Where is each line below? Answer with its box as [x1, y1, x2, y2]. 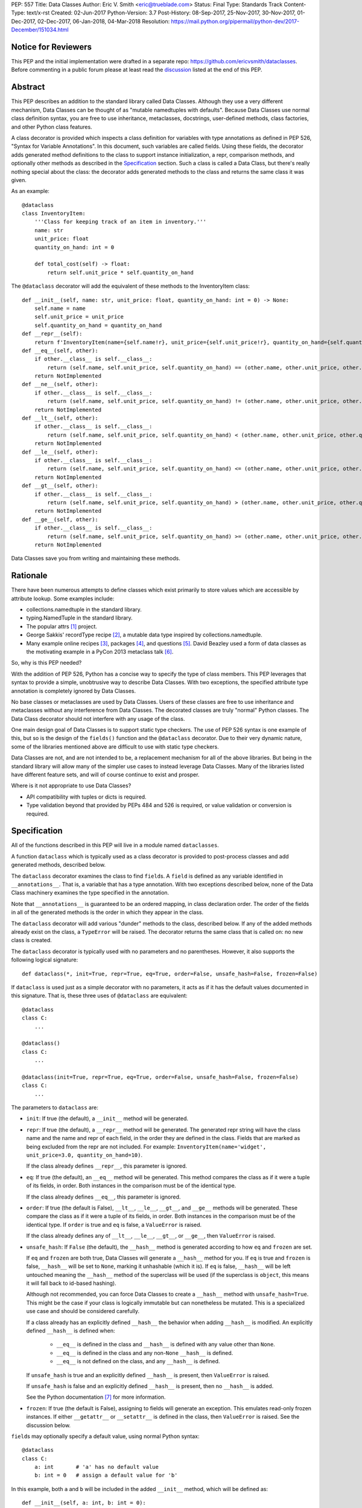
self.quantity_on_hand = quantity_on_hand [34, 322, 162, 329]
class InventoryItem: [22, 210, 86, 217]
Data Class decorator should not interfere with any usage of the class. [11, 715, 185, 722]
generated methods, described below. [11, 861, 106, 869]
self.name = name [34, 305, 86, 312]
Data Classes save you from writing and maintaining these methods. [11, 555, 180, 562]
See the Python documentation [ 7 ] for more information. [26, 1393, 166, 1401]
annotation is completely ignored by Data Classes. [11, 687, 136, 694]
